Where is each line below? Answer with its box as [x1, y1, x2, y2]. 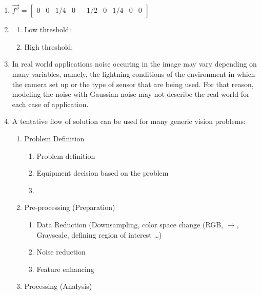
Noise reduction [36, 246, 86, 257]
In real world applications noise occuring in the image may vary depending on [12, 58, 257, 69]
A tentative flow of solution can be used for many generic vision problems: [12, 116, 246, 127]
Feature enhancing [36, 263, 94, 274]
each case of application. [12, 98, 89, 109]
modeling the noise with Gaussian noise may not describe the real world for [12, 89, 250, 99]
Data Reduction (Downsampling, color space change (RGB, [36, 219, 224, 229]
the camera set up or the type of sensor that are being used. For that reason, [12, 78, 254, 89]
